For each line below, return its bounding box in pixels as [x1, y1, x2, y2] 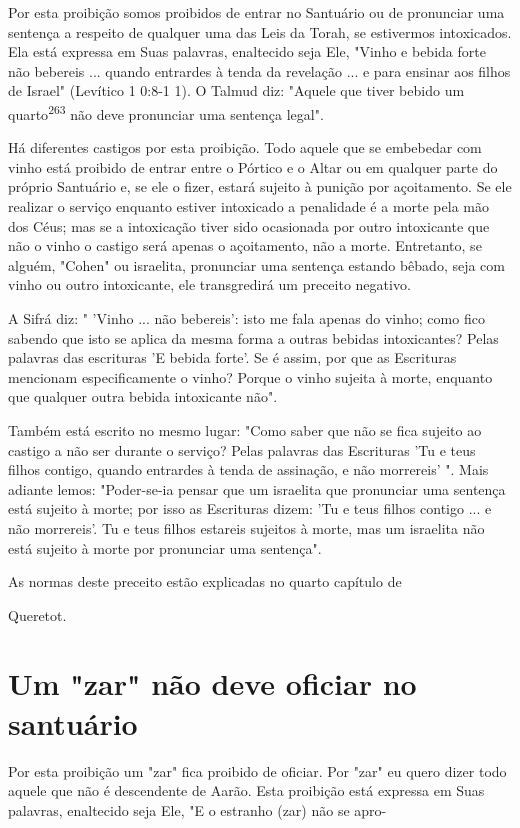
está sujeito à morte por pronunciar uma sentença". [8, 537, 322, 558]
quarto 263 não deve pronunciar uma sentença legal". [8, 100, 324, 124]
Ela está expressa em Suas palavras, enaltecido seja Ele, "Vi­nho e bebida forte [8, 41, 486, 62]
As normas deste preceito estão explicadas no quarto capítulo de [8, 571, 402, 592]
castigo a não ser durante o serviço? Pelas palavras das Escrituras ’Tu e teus [8, 439, 476, 460]
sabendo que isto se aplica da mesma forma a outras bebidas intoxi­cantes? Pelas [8, 327, 499, 348]
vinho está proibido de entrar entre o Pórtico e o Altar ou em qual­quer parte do [8, 156, 498, 177]
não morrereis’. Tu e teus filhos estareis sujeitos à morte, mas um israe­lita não [8, 517, 485, 538]
